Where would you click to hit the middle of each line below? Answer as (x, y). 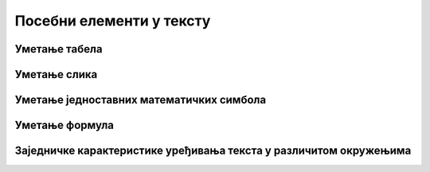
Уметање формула (64, 125)
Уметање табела (59, 49)
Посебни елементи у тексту (113, 21)
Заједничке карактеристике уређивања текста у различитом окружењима (213, 151)
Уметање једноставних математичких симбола (141, 100)
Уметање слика (56, 74)
